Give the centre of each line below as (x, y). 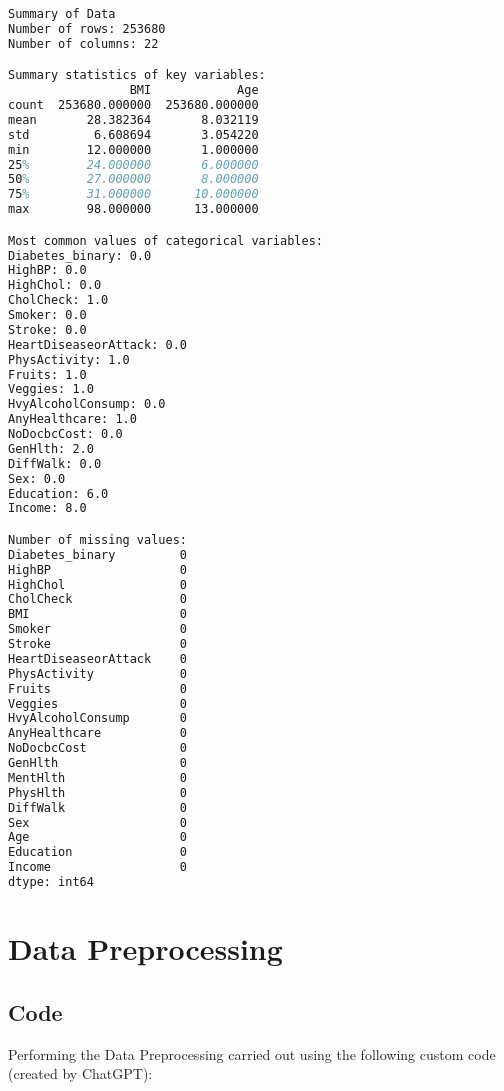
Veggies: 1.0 (51, 389)
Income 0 (97, 867)
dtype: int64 (51, 882)
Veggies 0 (97, 703)
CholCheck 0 (97, 599)
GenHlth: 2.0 (51, 448)
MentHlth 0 (97, 777)
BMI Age (194, 90)
